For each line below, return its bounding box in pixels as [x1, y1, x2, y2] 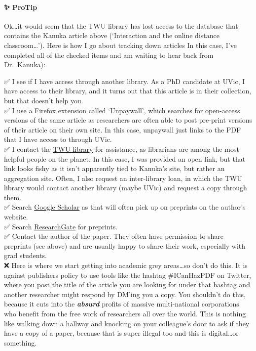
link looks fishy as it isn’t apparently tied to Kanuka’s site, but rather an [4, 163, 225, 174]
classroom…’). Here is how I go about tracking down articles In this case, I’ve [4, 40, 237, 50]
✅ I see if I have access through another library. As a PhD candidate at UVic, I [4, 76, 245, 86]
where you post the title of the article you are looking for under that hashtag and [4, 279, 250, 290]
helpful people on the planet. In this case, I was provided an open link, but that [4, 153, 246, 164]
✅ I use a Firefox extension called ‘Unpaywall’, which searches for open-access [4, 105, 240, 115]
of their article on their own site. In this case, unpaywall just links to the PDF [4, 124, 241, 134]
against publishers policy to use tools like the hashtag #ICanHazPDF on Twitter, [4, 269, 251, 280]
